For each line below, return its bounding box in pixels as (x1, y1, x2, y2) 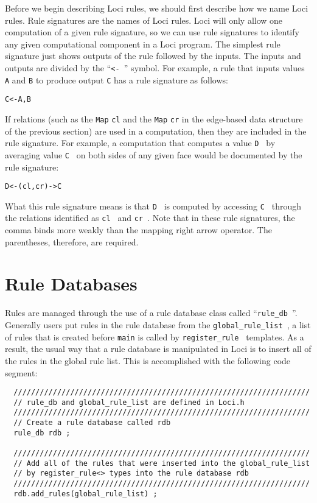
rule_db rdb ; (13, 428, 71, 437)
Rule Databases (5, 271, 138, 296)
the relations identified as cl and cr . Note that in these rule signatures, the (5, 211, 295, 224)
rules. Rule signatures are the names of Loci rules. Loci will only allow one (5, 13, 283, 26)
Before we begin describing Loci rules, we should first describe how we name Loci (5, 2, 308, 14)
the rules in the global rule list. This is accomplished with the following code (5, 354, 291, 367)
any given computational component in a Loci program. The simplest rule (5, 37, 280, 50)
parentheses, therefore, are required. (5, 235, 139, 248)
